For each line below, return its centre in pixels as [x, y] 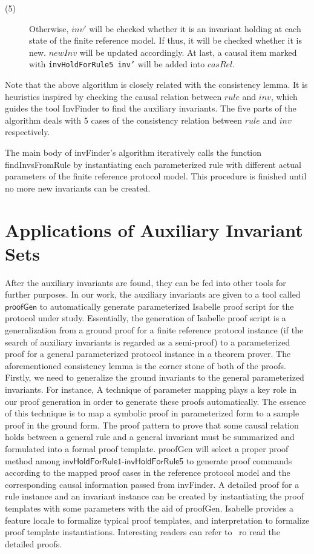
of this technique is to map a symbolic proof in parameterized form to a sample [152, 413]
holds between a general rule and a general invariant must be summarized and [150, 437]
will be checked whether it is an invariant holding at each [195, 28]
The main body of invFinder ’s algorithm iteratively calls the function [133, 152]
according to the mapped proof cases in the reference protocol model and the [148, 472]
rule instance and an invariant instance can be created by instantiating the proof [154, 496]
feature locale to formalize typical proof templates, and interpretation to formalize [157, 520]
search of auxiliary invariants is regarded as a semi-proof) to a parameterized [148, 342]
